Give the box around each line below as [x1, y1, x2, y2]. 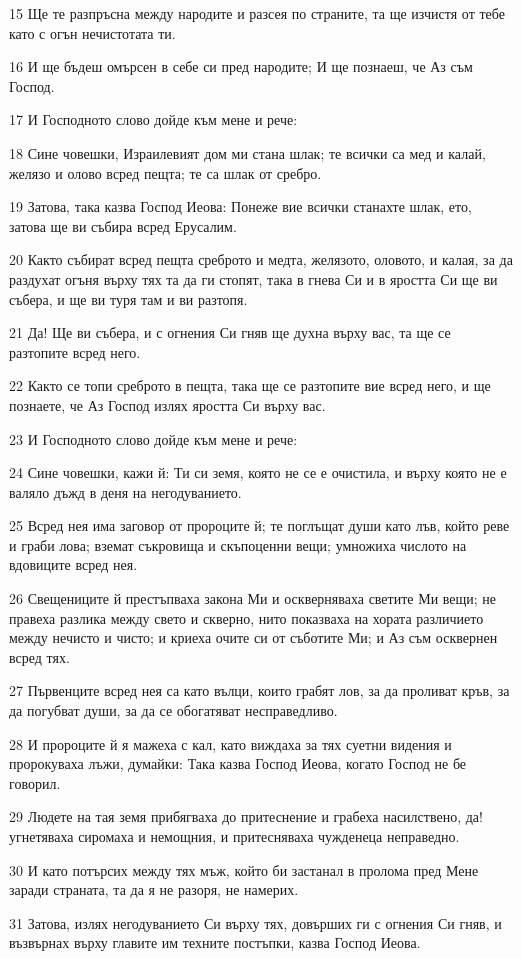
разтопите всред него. [9, 341, 141, 362]
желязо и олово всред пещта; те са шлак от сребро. [9, 162, 322, 183]
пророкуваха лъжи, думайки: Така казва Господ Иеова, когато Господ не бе [9, 753, 467, 774]
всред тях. [9, 646, 70, 667]
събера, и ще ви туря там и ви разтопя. [9, 288, 248, 309]
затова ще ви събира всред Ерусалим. [9, 215, 237, 236]
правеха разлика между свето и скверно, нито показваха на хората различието [9, 607, 484, 628]
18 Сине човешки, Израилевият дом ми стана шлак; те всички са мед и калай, [9, 142, 486, 163]
